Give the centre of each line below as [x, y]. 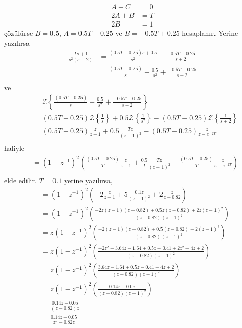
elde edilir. [20, 180]
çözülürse [19, 33]
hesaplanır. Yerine [210, 33]
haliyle [15, 148]
